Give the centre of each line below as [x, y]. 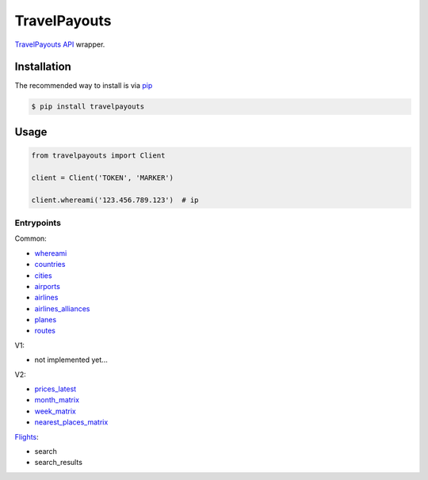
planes [46, 320]
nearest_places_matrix [71, 422]
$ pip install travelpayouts [88, 107]
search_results [59, 463]
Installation [43, 67]
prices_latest [55, 389]
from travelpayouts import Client [98, 156]
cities [43, 275]
